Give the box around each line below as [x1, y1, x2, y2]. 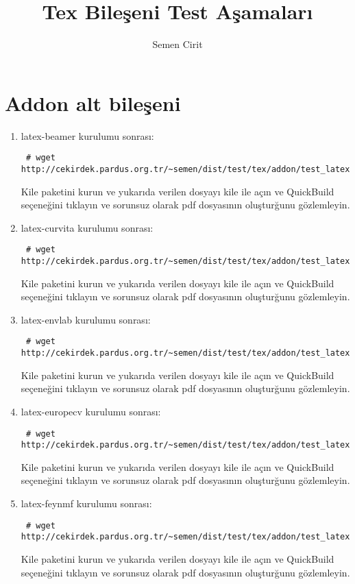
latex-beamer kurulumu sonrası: [21, 128, 154, 143]
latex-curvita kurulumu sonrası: [21, 220, 154, 234]
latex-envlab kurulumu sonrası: [21, 312, 151, 326]
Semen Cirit [152, 37, 203, 51]
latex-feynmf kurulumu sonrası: [21, 496, 152, 511]
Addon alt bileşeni [5, 88, 181, 117]
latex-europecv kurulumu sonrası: [21, 404, 161, 418]
